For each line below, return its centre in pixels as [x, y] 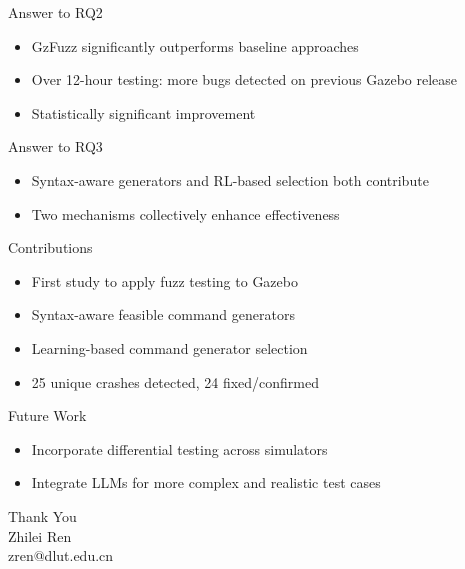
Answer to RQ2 [55, 12]
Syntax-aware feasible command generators [163, 314]
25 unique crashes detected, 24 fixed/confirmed [175, 381]
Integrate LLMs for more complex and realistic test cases [206, 482]
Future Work [47, 415]
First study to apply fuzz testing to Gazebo [164, 280]
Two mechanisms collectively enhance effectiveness [185, 213]
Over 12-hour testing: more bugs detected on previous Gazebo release [244, 79]
